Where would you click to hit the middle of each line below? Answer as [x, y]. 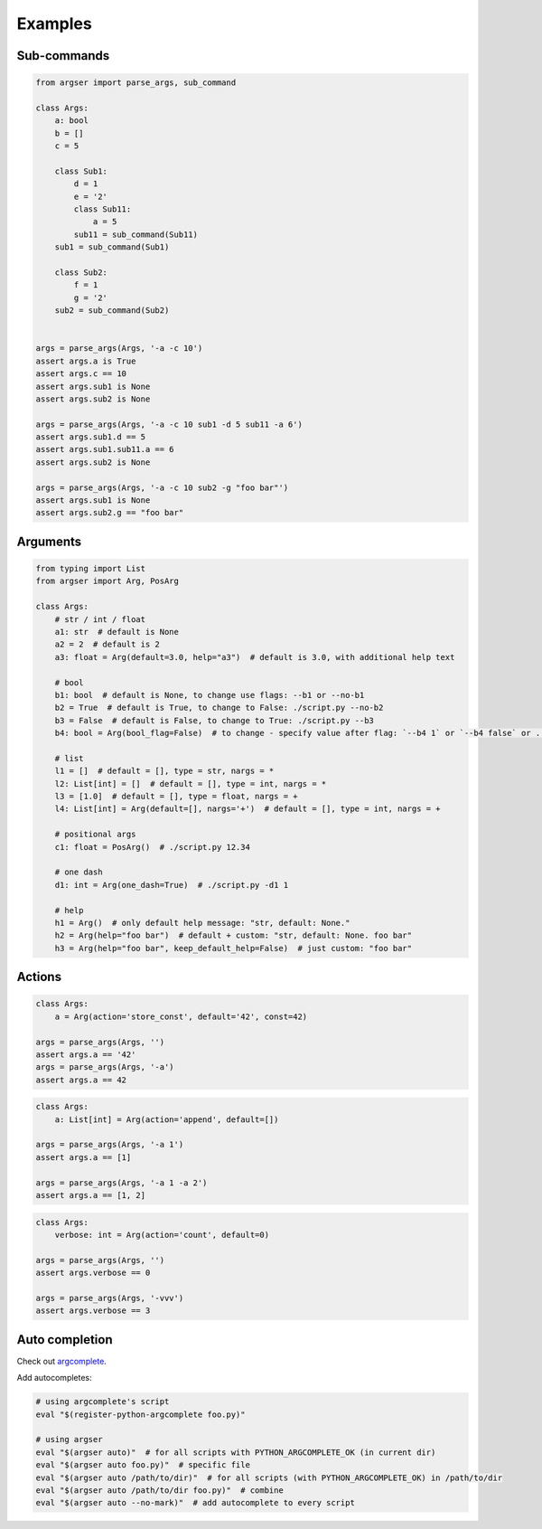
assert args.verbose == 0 [93, 1273]
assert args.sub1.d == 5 [91, 437]
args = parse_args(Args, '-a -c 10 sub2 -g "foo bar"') [162, 487]
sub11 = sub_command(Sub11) [136, 234]
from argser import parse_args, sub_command [136, 83]
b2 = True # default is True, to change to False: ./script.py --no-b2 [219, 708]
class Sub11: [103, 209]
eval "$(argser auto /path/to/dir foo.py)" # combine [159, 1490]
